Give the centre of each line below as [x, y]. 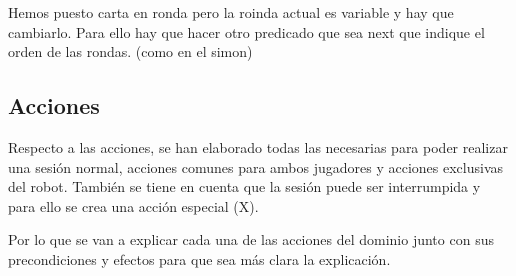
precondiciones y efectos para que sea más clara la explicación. [199, 258]
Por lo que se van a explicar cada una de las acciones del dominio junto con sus [251, 239]
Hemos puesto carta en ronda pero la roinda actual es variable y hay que [231, 12]
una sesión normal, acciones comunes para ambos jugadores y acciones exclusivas [256, 166]
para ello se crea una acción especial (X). [133, 205]
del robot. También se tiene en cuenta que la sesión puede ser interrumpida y [244, 186]
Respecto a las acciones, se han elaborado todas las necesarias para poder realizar [258, 146]
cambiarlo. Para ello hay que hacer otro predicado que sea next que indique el [246, 31]
